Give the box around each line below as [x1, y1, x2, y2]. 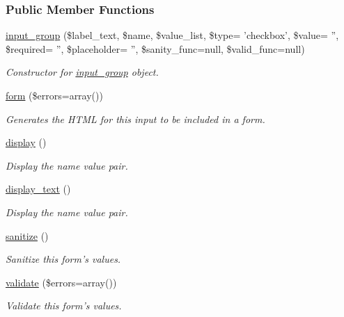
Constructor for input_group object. [6, 65, 159, 79]
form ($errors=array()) [6, 88, 103, 102]
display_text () [6, 181, 71, 196]
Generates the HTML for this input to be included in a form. [6, 111, 265, 126]
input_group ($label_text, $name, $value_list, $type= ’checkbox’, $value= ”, [6, 28, 339, 42]
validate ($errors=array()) [6, 275, 117, 289]
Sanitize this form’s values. [6, 252, 121, 266]
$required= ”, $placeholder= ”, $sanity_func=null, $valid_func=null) [6, 41, 305, 56]
